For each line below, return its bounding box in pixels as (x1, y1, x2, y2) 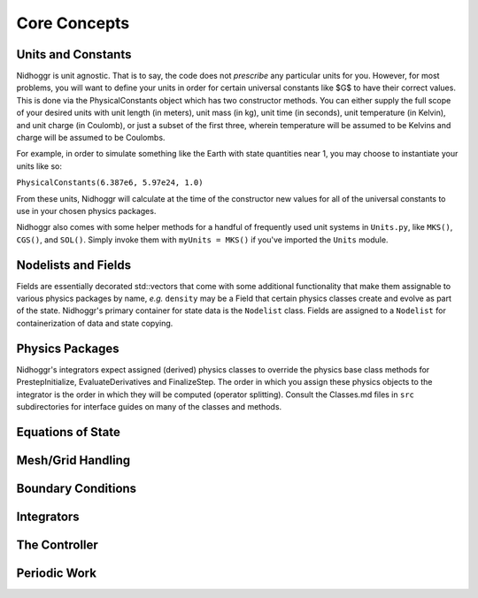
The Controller (16, 537, 99, 552)
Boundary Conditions (16, 480, 137, 495)
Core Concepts (16, 13, 130, 33)
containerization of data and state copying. (16, 318, 173, 328)
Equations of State (16, 425, 121, 440)
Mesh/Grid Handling (16, 452, 131, 468)
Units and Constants (16, 47, 132, 62)
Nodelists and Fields (16, 257, 132, 272)
